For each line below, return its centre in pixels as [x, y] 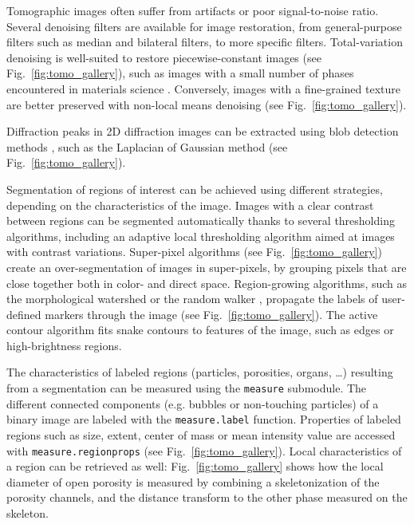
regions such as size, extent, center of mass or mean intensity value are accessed [201, 434]
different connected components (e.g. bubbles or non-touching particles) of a [193, 403]
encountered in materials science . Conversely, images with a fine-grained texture [203, 88]
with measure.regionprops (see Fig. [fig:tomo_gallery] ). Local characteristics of [204, 450]
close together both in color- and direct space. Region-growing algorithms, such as [207, 283]
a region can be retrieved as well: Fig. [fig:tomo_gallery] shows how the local [195, 466]
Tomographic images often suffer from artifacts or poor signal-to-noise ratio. [193, 10]
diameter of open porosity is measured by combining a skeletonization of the [193, 481]
